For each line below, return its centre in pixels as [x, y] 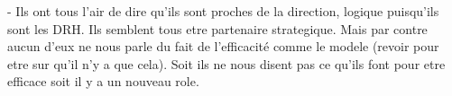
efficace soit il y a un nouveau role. [103, 81]
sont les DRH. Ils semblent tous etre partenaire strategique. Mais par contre [217, 28]
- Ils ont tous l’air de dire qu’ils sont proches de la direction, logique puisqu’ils [223, 11]
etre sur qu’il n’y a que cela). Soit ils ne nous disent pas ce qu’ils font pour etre [226, 63]
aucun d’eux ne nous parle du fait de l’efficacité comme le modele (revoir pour [223, 46]
